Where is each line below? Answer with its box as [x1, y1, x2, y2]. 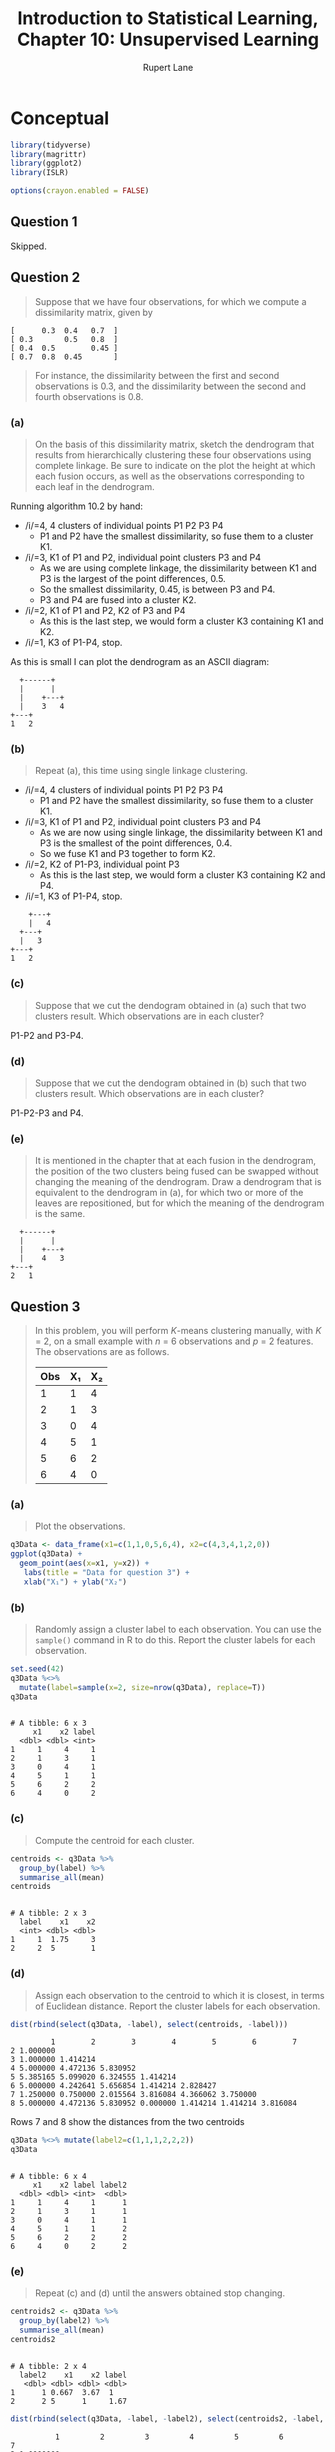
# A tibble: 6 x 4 [10, 2172, 87, 2182]
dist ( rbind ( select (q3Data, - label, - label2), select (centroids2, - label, [10, 2413, 325, 2424]
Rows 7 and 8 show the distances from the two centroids [10, 2116, 245, 2128]
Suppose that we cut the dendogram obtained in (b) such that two [34, 1077, 307, 1089]
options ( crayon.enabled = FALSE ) [10, 186, 150, 196]
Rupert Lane [142, 61, 194, 73]
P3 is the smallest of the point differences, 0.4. [39, 837, 233, 849]
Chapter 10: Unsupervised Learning [16, 28, 320, 51]
